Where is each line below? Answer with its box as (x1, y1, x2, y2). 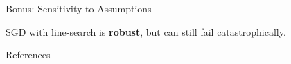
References (6, 47, 51, 62)
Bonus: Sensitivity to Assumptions (6, 1, 152, 15)
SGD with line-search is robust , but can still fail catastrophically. (6, 24, 286, 39)
